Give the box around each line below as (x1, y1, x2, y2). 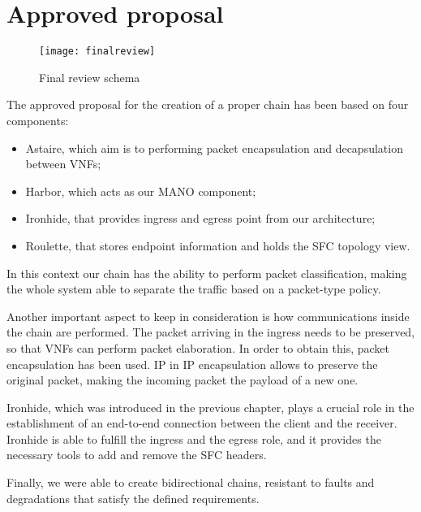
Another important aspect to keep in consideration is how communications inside (6, 307, 410, 324)
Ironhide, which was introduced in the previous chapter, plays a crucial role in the (6, 398, 415, 415)
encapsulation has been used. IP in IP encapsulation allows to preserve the (6, 355, 378, 372)
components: (6, 111, 69, 128)
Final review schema (39, 68, 140, 85)
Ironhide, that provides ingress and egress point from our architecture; (25, 210, 376, 227)
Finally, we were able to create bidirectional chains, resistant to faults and (6, 474, 375, 491)
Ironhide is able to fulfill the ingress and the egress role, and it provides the (6, 430, 381, 447)
